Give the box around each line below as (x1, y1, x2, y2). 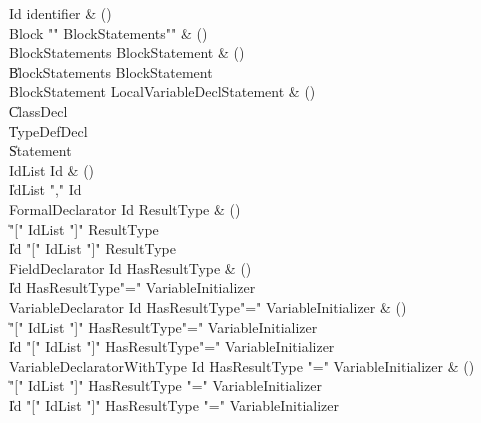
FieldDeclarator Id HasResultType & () (9, 257, 252, 278)
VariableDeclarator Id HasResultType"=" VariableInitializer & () (9, 296, 407, 317)
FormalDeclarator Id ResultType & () (9, 198, 241, 219)
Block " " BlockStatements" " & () (9, 22, 208, 43)
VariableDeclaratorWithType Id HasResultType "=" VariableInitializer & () (9, 355, 475, 376)
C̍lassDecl (9, 100, 68, 121)
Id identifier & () (9, 3, 112, 23)
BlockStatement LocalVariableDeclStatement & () (9, 81, 316, 102)
